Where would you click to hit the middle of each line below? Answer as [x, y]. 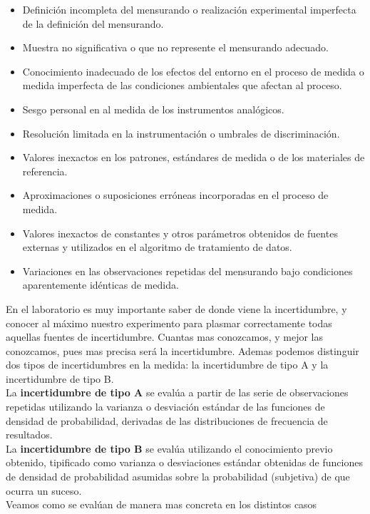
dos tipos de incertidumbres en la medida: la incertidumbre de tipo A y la [167, 365]
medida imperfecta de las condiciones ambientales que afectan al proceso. [182, 85]
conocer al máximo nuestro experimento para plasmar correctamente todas [169, 323]
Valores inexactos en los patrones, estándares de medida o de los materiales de [194, 157]
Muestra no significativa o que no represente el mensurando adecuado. [175, 47]
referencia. [45, 171]
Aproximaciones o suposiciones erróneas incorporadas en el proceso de [175, 195]
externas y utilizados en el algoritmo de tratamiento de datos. [157, 247]
